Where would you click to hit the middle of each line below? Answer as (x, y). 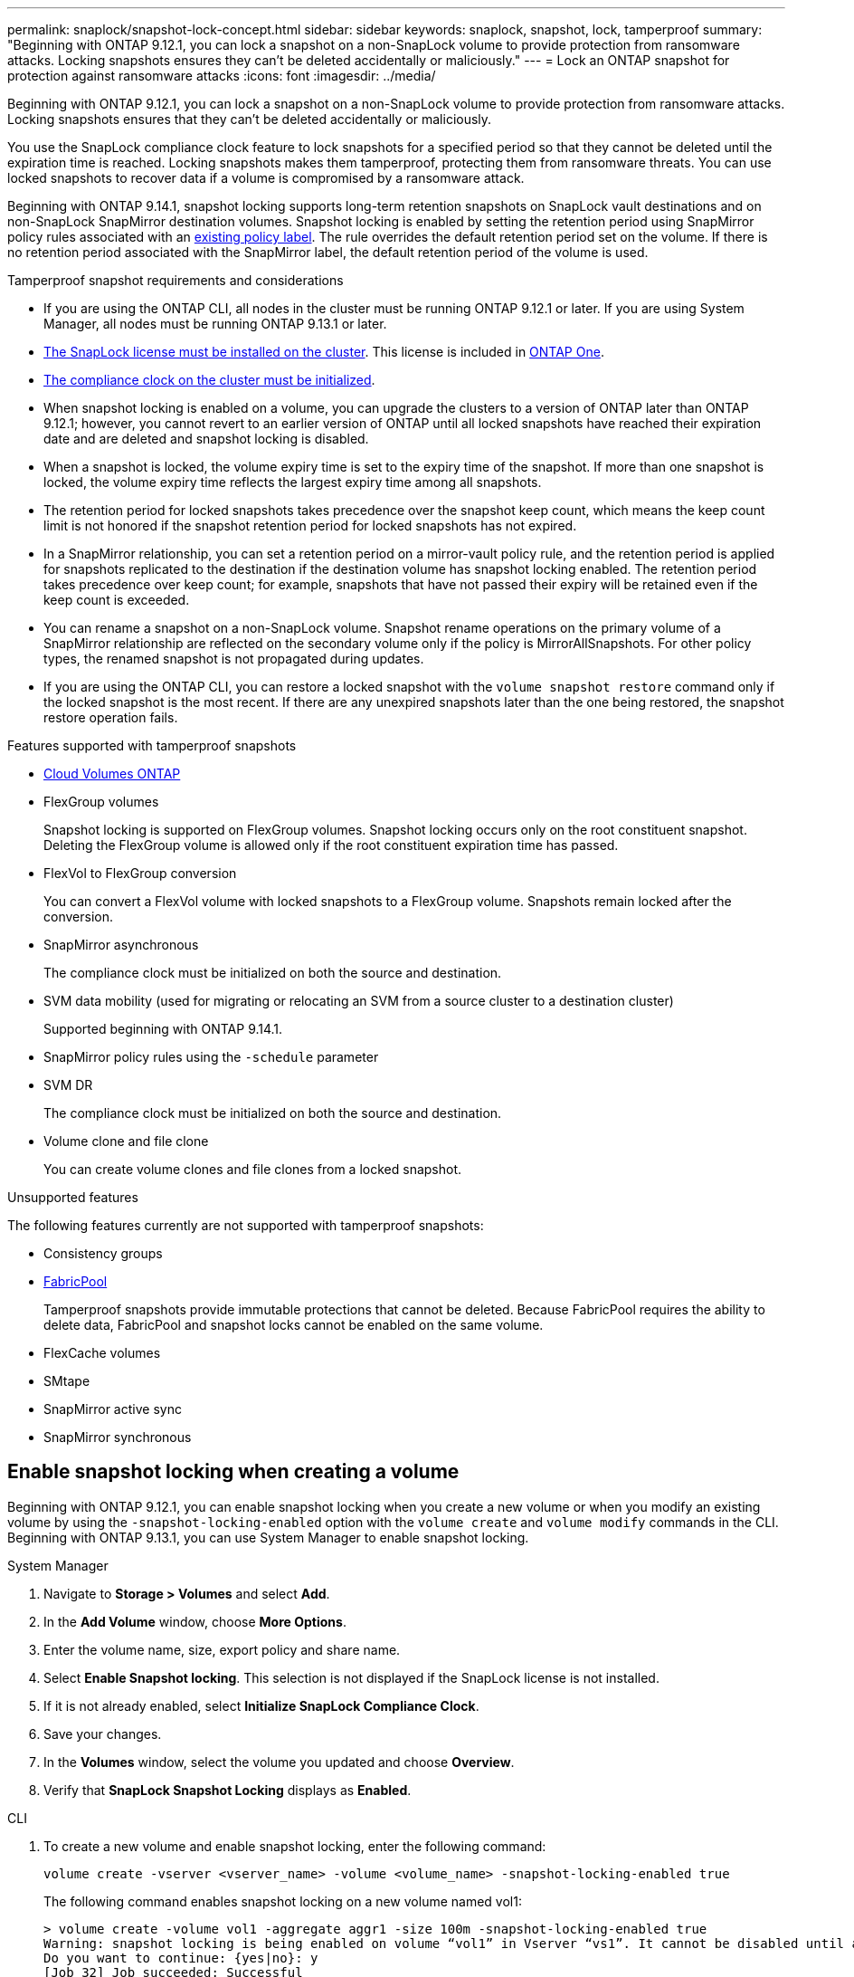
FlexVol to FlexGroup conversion (140, 873)
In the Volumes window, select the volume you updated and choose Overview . (279, 1762)
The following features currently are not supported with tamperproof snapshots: (246, 1225)
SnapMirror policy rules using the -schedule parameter (211, 1057)
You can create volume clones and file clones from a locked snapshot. (253, 1169)
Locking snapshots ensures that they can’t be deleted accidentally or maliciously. (250, 119)
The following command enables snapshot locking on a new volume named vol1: (283, 1901)
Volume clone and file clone (126, 1141)
